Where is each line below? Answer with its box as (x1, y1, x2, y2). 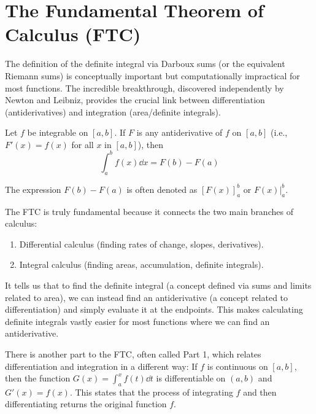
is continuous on (207, 359, 268, 372)
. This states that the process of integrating (69, 385, 233, 398)
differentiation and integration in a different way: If (5, 359, 198, 372)
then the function (5, 372, 71, 385)
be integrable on (27, 126, 88, 139)
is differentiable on (156, 372, 226, 385)
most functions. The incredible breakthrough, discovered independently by (5, 81, 284, 94)
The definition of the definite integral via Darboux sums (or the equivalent (5, 57, 285, 70)
